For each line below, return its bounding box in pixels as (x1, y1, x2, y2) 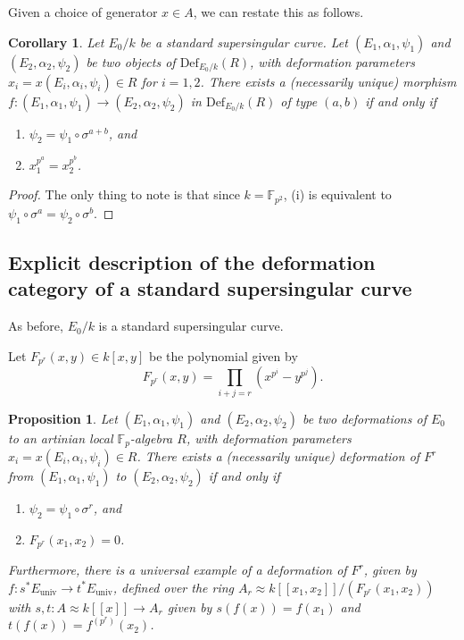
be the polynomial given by (148, 346, 298, 365)
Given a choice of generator (8, 3, 158, 21)
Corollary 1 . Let (8, 32, 104, 51)
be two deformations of (302, 408, 427, 427)
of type (280, 91, 318, 110)
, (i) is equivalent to (283, 185, 392, 204)
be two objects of (86, 52, 176, 71)
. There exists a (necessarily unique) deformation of (137, 447, 420, 466)
